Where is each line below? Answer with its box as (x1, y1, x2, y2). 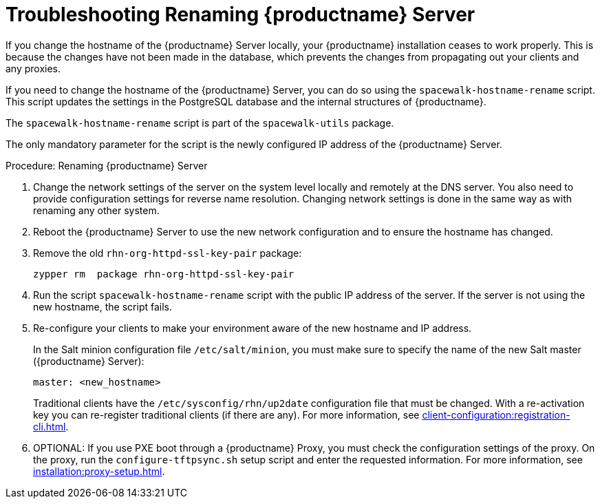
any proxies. (6, 62, 61, 74)
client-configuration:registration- (422, 408, 570, 421)
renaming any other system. (33, 204, 160, 216)
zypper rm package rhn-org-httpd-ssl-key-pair (33, 268, 294, 280)
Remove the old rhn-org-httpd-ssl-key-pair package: (33, 246, 302, 259)
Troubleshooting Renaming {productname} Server (6, 3, 475, 26)
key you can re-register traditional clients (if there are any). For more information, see (33, 408, 420, 421)
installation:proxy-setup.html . (33, 465, 165, 477)
